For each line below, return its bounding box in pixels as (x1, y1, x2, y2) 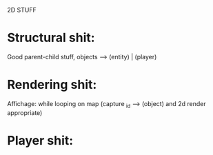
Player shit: (7, 132, 74, 148)
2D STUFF (7, 6, 37, 14)
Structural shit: (7, 30, 95, 45)
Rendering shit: (7, 77, 97, 92)
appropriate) (7, 108, 43, 116)
